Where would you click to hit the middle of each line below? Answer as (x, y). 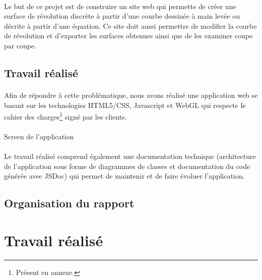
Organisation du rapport (69, 203)
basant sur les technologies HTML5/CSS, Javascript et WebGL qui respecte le (125, 105)
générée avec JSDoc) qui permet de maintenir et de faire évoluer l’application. (124, 176)
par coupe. (20, 45)
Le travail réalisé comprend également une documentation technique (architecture (130, 156)
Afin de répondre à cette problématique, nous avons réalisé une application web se (131, 95)
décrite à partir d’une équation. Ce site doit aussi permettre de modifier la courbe (130, 25)
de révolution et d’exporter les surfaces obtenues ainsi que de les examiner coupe (128, 36)
